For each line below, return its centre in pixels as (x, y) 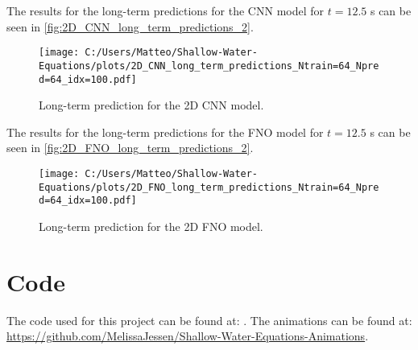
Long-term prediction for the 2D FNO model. (151, 226)
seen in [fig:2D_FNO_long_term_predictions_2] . (130, 148)
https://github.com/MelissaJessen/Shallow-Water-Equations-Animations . (188, 336)
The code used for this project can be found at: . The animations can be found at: (209, 320)
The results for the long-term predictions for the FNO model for (165, 132)
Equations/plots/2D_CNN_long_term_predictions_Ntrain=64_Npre (209, 66)
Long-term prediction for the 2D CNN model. (151, 105)
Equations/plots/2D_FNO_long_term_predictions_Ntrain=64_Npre (209, 187)
